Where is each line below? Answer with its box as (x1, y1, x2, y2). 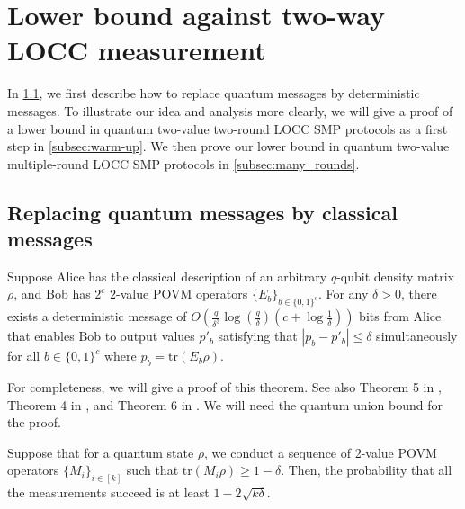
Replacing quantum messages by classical (7, 198, 398, 226)
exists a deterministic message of (7, 307, 187, 326)
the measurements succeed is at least (7, 483, 210, 502)
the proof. (7, 413, 61, 432)
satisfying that (218, 326, 298, 345)
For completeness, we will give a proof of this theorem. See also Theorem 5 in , (7, 378, 442, 397)
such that (126, 460, 179, 479)
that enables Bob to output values (7, 326, 195, 345)
